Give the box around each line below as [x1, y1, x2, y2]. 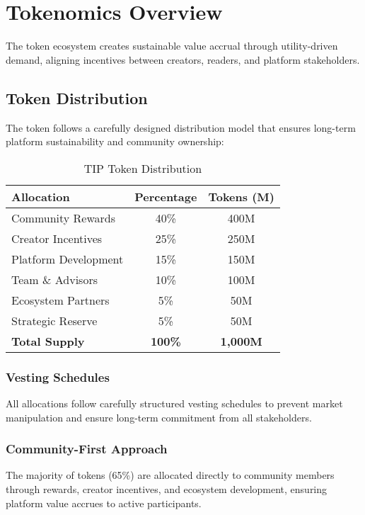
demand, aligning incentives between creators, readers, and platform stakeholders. [6, 52, 360, 67]
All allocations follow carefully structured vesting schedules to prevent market [6, 395, 343, 410]
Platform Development [11, 250, 124, 267]
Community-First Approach [6, 440, 168, 458]
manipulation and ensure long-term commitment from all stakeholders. [6, 409, 312, 424]
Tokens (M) [208, 188, 274, 205]
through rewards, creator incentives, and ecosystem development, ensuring [6, 481, 328, 496]
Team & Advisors [11, 271, 98, 288]
